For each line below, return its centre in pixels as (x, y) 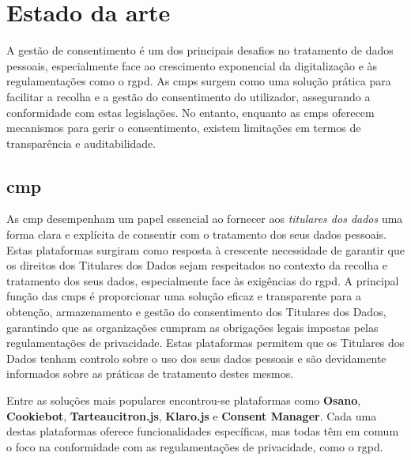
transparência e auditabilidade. (81, 143)
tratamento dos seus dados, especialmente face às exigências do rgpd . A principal (203, 280)
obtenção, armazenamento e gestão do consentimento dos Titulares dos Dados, (196, 312)
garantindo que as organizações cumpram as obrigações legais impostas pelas (192, 327)
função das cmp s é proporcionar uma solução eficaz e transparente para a (184, 296)
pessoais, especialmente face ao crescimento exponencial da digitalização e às (192, 65)
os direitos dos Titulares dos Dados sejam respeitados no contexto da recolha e (197, 265)
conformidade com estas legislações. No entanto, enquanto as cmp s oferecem (190, 112)
